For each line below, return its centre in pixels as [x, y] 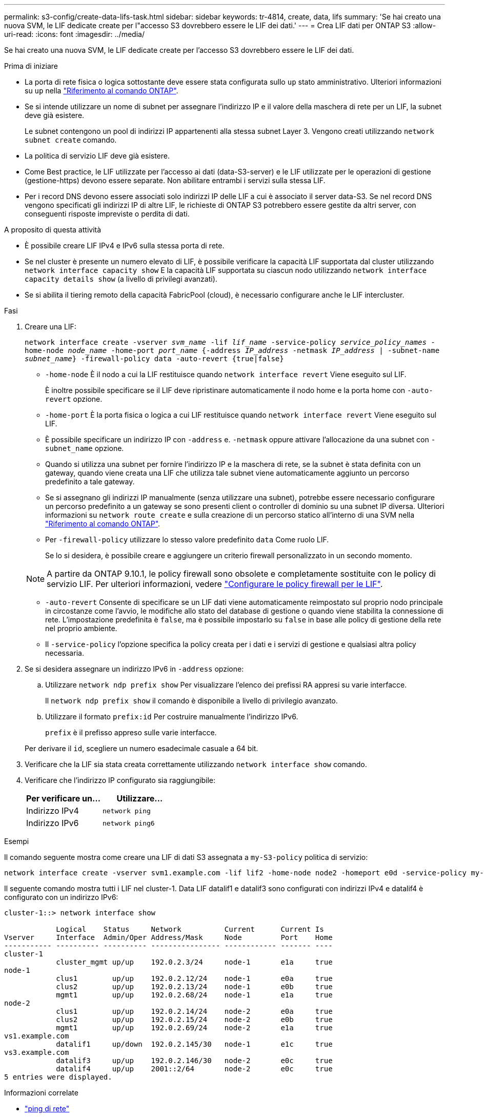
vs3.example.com [37, 1052]
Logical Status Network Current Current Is [190, 929]
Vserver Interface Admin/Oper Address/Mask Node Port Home [168, 937]
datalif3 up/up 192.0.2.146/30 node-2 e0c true [194, 1061]
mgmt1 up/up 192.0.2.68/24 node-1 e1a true [194, 995]
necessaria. [65, 653]
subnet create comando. [71, 140]
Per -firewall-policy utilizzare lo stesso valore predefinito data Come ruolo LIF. [187, 540]
